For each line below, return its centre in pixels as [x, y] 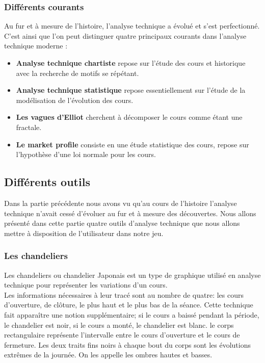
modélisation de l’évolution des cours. [75, 100]
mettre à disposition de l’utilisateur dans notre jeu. [84, 233]
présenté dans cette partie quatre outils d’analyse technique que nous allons [122, 223]
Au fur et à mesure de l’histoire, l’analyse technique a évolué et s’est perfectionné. [132, 26]
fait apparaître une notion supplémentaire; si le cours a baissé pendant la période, [132, 314]
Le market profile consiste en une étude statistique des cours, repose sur [132, 144]
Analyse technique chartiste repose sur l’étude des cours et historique [131, 63]
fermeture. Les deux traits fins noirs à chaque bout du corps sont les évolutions [127, 344]
